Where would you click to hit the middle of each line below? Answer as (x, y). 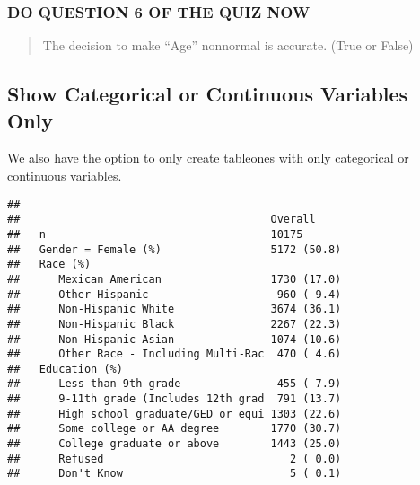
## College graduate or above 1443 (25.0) (175, 444)
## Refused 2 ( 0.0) (175, 459)
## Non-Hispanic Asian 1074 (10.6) (175, 339)
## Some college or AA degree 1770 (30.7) (175, 429)
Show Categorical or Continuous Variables (208, 94)
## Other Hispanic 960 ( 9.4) (175, 294)
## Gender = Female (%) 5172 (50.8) (175, 249)
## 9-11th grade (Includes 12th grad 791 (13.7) (175, 399)
